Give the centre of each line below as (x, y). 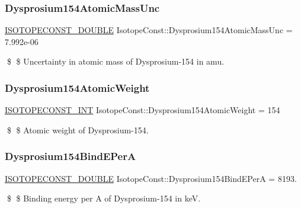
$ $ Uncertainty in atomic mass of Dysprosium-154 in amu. (116, 61)
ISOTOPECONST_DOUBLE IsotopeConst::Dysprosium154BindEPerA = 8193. (151, 178)
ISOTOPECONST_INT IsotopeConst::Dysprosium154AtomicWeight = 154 (143, 110)
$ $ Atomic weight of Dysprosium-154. (78, 129)
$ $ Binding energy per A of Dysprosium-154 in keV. (104, 198)
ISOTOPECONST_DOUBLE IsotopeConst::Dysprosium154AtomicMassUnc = (149, 30)
